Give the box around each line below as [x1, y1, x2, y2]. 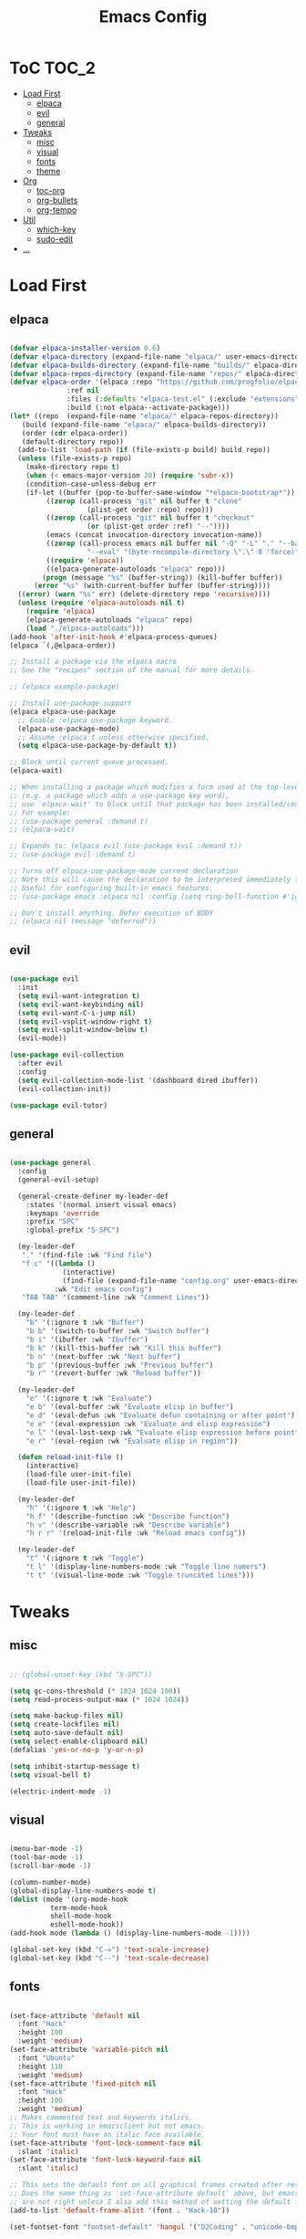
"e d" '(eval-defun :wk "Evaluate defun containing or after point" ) [25, 1411, 296, 1420]
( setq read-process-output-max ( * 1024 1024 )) [9, 1695, 189, 1704]
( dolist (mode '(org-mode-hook [9, 1895, 128, 1904]
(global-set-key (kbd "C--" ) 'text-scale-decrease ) [9, 1953, 209, 1962]
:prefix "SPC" [25, 1217, 79, 1226]
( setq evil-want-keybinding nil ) [17, 1000, 145, 1009]
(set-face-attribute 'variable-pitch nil [9, 2045, 169, 2055]
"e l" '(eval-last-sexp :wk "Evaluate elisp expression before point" [25, 1427, 300, 1437]
